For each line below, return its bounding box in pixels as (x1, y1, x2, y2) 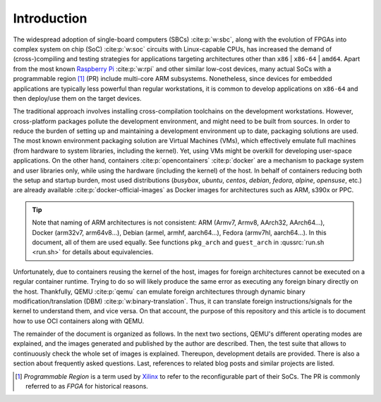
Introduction (13, 11, 87, 26)
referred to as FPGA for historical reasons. (25, 382, 148, 391)
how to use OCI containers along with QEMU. (13, 317, 145, 325)
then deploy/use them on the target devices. (13, 94, 142, 102)
